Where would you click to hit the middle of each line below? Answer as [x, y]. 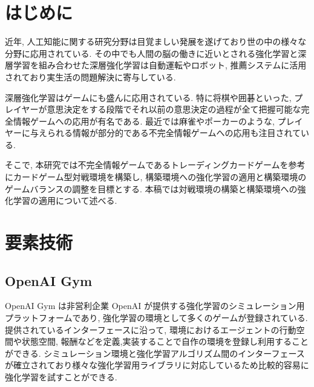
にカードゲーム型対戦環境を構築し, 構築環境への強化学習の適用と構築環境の [156, 177]
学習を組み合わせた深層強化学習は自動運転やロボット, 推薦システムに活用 [160, 65]
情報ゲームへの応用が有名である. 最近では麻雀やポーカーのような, [144, 121]
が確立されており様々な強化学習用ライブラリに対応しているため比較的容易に [157, 365]
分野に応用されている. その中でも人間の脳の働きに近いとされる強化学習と [152, 53]
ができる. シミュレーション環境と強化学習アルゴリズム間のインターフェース [155, 353]
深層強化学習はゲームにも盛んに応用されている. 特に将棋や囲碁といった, [148, 97]
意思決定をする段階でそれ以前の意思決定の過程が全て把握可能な [174, 109]
